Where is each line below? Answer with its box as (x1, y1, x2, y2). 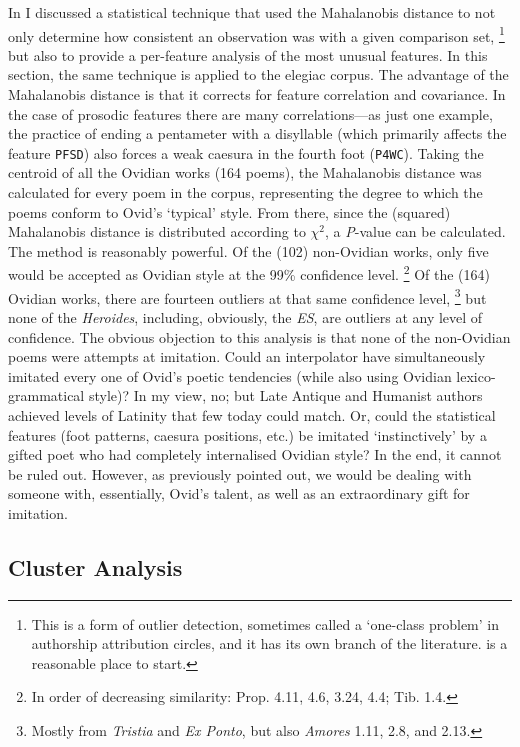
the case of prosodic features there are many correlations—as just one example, (8, 103, 493, 124)
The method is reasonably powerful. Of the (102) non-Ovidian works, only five (8, 240, 489, 261)
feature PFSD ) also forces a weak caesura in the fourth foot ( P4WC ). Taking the (8, 142, 484, 163)
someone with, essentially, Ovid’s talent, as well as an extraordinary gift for (8, 483, 470, 504)
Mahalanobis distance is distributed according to (8, 221, 306, 242)
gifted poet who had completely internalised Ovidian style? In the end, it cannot (8, 444, 502, 465)
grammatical (8, 385, 85, 406)
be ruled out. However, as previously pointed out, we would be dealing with (8, 463, 472, 484)
